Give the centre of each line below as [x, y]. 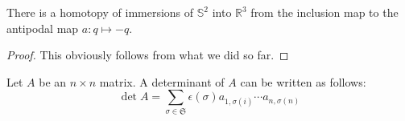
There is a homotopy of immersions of [100, 12]
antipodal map [43, 28]
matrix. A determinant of [162, 81]
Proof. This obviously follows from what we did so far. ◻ [148, 55]
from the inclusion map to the [324, 12]
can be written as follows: [303, 81]
